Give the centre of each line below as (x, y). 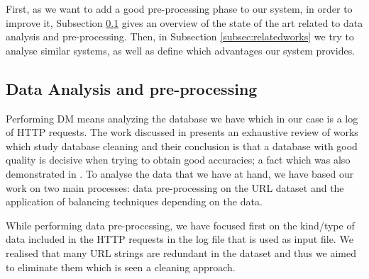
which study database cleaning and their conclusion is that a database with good (182, 146)
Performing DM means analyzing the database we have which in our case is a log (182, 118)
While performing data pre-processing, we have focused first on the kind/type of (180, 225)
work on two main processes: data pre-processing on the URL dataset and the (175, 187)
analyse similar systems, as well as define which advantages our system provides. (181, 50)
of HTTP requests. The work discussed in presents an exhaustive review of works (182, 132)
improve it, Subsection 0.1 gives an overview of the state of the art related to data (184, 22)
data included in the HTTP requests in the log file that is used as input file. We (180, 239)
